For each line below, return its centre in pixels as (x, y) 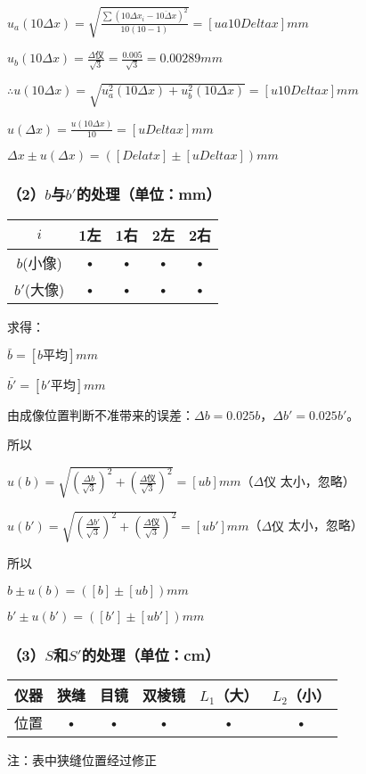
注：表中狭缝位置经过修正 (82, 759)
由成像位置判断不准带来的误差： (101, 414)
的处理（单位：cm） (150, 654)
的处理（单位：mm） (148, 194)
